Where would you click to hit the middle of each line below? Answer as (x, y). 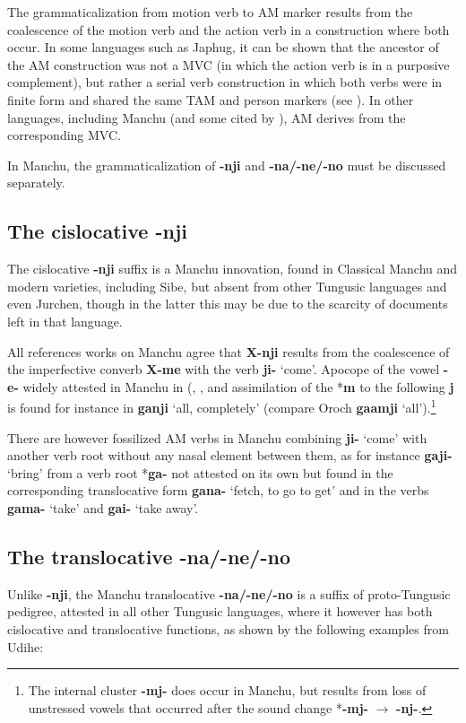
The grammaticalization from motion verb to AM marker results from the (210, 12)
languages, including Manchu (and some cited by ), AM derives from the (207, 117)
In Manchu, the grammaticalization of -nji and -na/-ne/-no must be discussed (227, 165)
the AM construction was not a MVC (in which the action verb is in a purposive (229, 64)
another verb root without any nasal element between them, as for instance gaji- (230, 455)
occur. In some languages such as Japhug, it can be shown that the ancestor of (223, 47)
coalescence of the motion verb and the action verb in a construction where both (229, 29)
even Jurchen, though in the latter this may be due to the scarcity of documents (228, 304)
